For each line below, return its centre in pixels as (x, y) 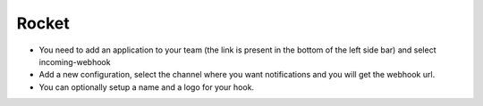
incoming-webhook (75, 61)
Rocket (43, 23)
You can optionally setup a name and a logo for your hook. (147, 87)
